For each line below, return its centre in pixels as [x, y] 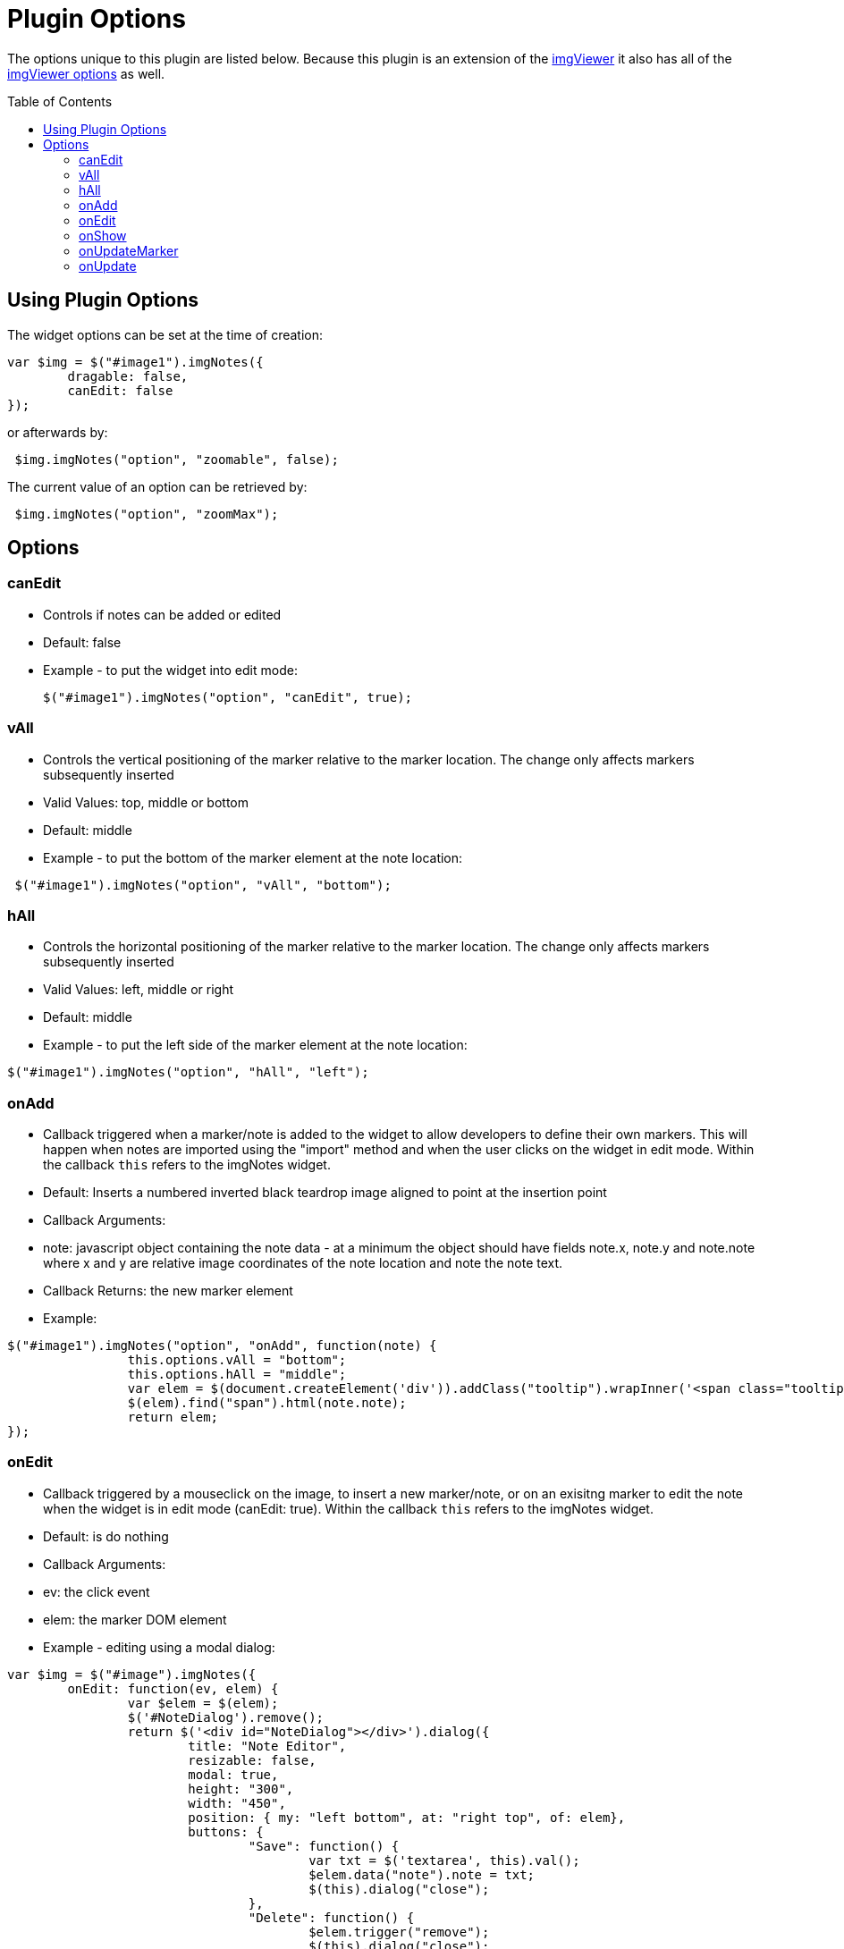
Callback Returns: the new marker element [168, 1291]
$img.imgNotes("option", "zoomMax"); [147, 514]
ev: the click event [97, 1591]
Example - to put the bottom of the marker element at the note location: [253, 857]
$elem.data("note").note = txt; [422, 1874]
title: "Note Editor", [267, 1746]
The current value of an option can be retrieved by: [157, 486]
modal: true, [233, 1774]
